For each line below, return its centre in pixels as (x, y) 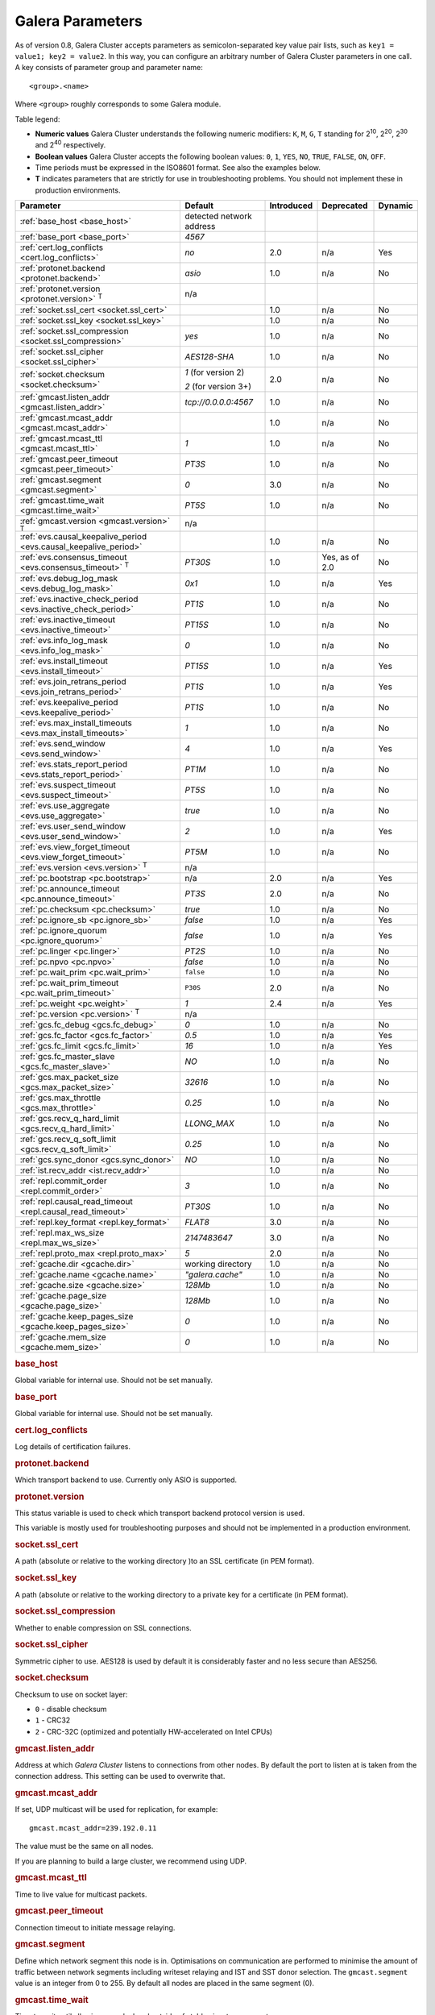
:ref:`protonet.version (60, 289)
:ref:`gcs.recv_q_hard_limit (70, 1119)
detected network (219, 216)
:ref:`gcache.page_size (63, 1296)
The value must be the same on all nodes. (84, 1847)
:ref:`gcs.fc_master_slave (67, 1057)
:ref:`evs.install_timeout (64, 661)
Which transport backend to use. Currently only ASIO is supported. (126, 1480)
